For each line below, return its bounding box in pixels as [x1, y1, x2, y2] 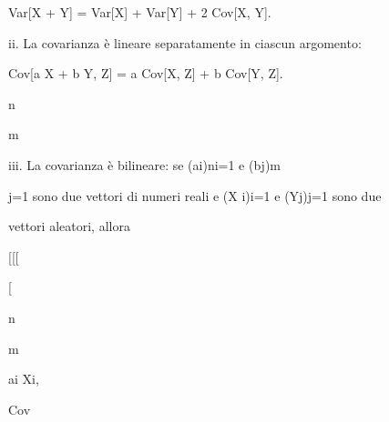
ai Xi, [8, 369, 39, 388]
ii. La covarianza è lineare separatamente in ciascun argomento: [8, 33, 362, 52]
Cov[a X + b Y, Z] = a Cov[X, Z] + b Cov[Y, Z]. [8, 64, 283, 83]
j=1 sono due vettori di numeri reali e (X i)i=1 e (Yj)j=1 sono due [8, 186, 382, 205]
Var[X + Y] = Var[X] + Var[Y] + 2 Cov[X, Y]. [8, 3, 271, 21]
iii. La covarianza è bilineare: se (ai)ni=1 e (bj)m [8, 155, 282, 174]
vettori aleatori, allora [8, 216, 130, 236]
